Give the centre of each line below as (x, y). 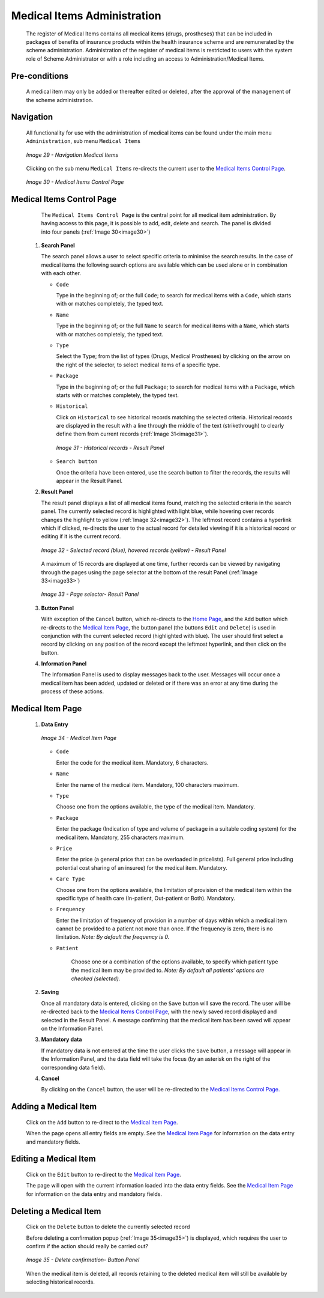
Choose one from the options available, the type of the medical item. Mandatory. (155, 807)
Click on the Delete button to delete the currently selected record (108, 1227)
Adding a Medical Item (54, 1107)
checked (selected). (96, 978)
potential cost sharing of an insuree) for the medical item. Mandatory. (142, 867)
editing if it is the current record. (81, 536)
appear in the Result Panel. (89, 481)
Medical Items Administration (86, 16)
